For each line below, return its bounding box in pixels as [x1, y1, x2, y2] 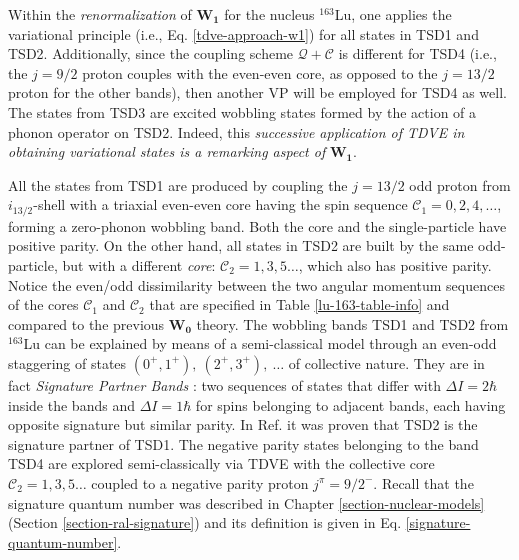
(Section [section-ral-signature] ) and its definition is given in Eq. [8, 512, 402, 533]
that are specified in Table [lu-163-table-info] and [149, 294, 450, 315]
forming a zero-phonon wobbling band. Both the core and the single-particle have [8, 215, 507, 236]
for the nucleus [224, 4, 315, 24]
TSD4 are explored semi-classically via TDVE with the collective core [8, 453, 435, 474]
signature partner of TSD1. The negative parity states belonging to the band [8, 433, 479, 454]
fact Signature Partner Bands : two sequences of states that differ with [8, 374, 441, 395]
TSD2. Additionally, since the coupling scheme [8, 43, 294, 64]
